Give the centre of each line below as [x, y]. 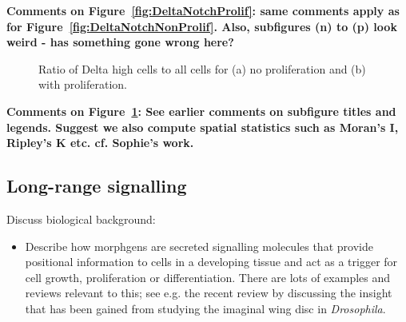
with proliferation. [83, 84]
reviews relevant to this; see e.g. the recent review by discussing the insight [209, 293]
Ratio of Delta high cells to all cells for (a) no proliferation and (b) [202, 68]
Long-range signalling [97, 186]
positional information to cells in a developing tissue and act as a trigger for [211, 262]
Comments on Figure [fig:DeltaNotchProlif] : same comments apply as [203, 10]
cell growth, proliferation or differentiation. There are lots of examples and [208, 277]
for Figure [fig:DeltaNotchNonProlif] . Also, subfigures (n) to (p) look [202, 26]
